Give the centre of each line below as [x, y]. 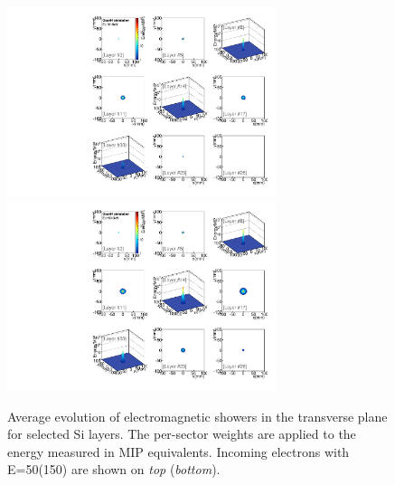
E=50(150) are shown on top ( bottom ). [114, 469]
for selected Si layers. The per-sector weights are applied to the [182, 434]
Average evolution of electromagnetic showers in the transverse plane [197, 416]
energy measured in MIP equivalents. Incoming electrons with [179, 451]
